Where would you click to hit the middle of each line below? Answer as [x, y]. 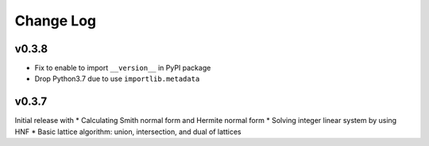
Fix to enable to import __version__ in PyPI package [123, 68]
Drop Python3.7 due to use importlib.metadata [117, 79]
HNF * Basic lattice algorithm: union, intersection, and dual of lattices [128, 132]
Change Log [56, 21]
